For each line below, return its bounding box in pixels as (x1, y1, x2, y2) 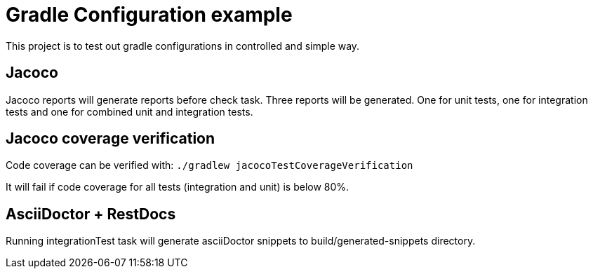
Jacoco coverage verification (6, 130, 215, 148)
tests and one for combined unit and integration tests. (6, 105, 253, 118)
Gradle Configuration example (6, 3, 293, 27)
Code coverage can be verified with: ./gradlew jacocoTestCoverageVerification (6, 159, 413, 172)
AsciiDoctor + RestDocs (6, 205, 176, 223)
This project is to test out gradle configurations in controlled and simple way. (6, 39, 360, 52)
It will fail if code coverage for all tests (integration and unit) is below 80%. (6, 181, 349, 193)
